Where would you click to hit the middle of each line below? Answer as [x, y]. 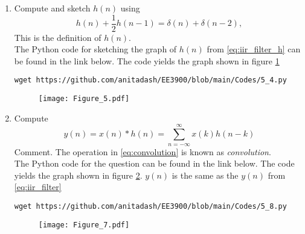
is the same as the [205, 175]
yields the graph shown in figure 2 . [78, 175]
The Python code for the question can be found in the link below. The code [154, 163]
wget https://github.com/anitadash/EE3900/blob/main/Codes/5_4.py [150, 80]
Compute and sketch [52, 8]
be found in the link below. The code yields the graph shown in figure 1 [147, 60]
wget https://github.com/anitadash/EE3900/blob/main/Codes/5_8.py [150, 206]
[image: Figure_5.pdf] [84, 99]
